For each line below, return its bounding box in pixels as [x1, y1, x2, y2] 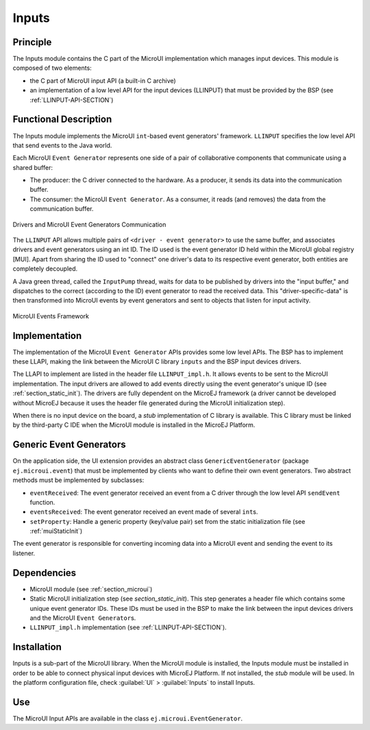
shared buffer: [12, 163, 53, 171]
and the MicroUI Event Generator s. [29, 614, 136, 622]
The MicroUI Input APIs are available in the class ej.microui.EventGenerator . [12, 714, 243, 722]
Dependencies [12, 567, 77, 579]
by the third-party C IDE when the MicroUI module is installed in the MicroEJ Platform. [12, 421, 256, 429]
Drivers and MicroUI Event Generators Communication [12, 220, 166, 229]
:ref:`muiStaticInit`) [29, 527, 82, 536]
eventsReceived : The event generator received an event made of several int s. [29, 507, 258, 516]
